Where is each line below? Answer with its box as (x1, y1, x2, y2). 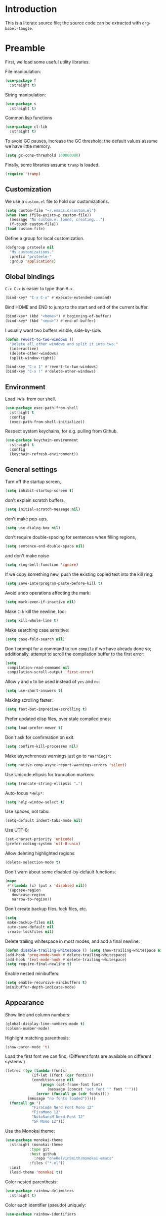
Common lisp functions (5, 115, 53, 121)
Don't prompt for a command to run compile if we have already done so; (5, 646, 152, 652)
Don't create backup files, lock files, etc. (5, 906, 87, 912)
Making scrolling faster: (5, 697, 53, 703)
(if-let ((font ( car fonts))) (31, 1073, 94, 1078)
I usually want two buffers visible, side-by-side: (5, 327, 102, 333)
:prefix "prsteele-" (9, 254, 52, 259)
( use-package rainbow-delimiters (5, 1188, 74, 1193)
